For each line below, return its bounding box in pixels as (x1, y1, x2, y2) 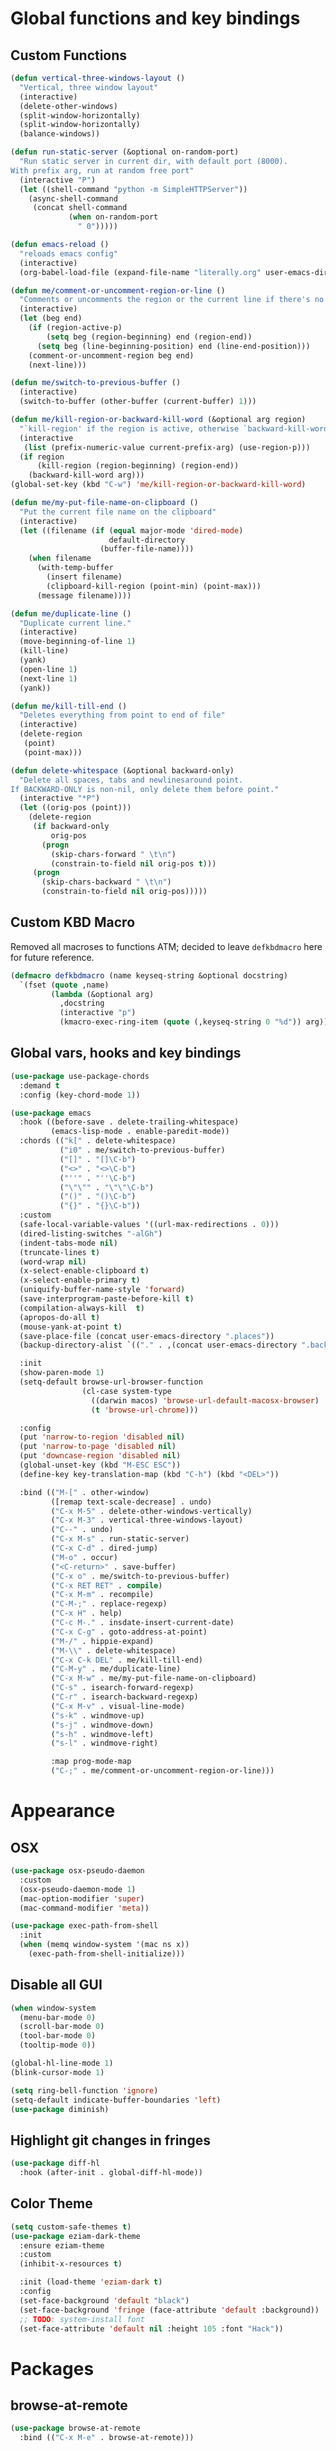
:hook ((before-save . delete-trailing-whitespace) (19, 1117, 240, 1127)
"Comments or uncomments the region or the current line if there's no (19, 295, 325, 305)
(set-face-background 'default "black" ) (19, 2295, 190, 2306)
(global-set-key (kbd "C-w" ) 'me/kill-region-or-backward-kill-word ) (10, 480, 307, 490)
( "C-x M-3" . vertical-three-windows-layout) (50, 1515, 244, 1526)
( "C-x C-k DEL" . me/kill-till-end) (50, 1655, 203, 1665)
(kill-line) (19, 646, 70, 656)
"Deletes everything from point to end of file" (19, 710, 226, 721)
